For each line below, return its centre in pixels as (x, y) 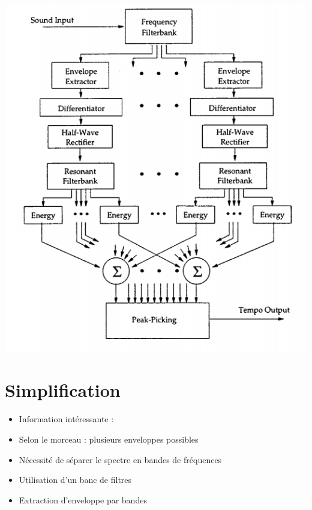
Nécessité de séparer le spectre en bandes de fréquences (120, 459)
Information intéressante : (66, 419)
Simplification (63, 390)
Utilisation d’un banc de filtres (75, 480)
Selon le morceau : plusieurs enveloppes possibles (109, 439)
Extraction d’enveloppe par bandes (83, 499)
